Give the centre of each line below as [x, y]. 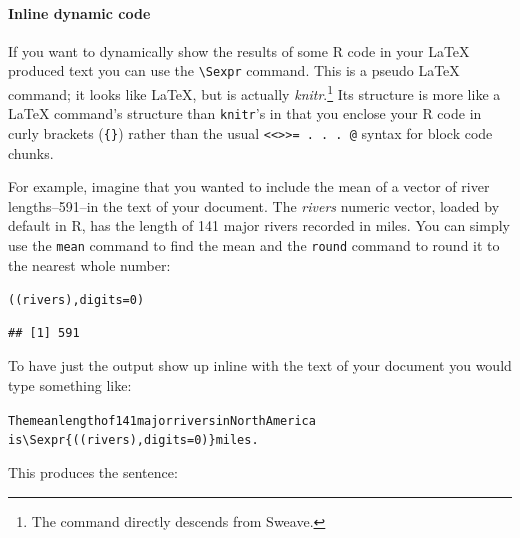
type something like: [70, 385]
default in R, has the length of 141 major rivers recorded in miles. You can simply [259, 225]
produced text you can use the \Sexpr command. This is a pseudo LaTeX [234, 70]
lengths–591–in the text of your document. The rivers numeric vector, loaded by [254, 205]
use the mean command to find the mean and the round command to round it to [254, 244]
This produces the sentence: [93, 471]
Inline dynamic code [79, 12]
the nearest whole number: [89, 264]
